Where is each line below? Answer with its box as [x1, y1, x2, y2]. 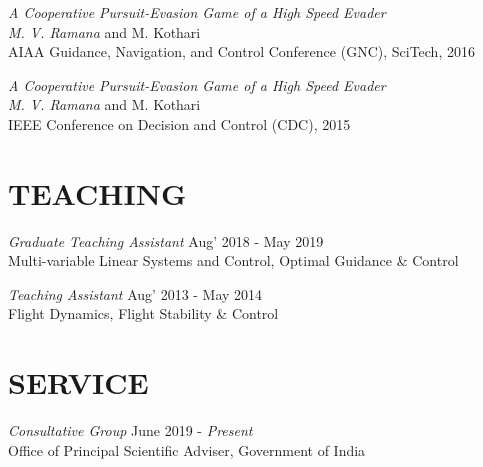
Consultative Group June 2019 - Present [8, 420, 253, 441]
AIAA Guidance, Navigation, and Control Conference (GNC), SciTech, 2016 [8, 41, 475, 62]
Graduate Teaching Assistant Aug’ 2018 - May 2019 [8, 230, 324, 251]
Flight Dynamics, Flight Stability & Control [8, 303, 279, 324]
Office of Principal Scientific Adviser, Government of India [8, 439, 366, 460]
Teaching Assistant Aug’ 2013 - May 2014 [8, 283, 263, 304]
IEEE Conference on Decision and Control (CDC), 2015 [8, 113, 351, 134]
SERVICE [8, 362, 149, 403]
